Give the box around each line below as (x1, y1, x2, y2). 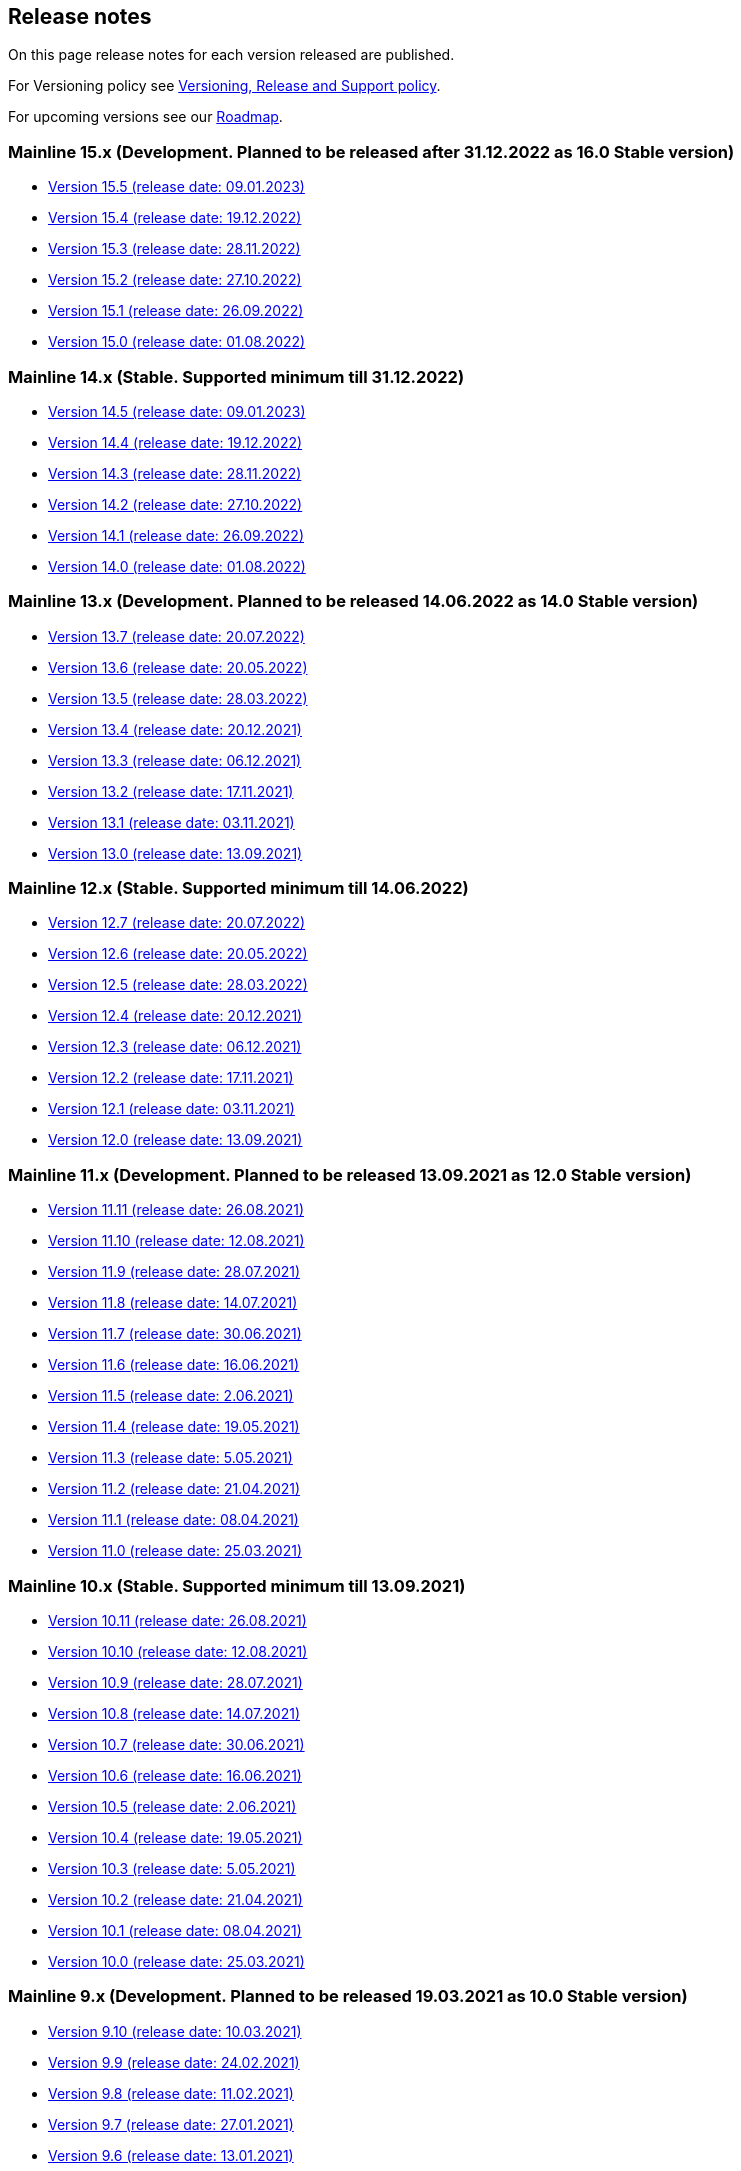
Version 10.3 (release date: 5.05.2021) (48, 1859, 296, 1877)
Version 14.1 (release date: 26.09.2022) (48, 526, 305, 544)
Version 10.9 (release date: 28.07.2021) (48, 1673, 303, 1691)
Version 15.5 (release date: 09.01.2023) (48, 178, 305, 196)
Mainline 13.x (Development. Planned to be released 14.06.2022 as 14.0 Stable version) (8, 591, 699, 612)
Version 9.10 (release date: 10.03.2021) (48, 2022, 302, 2040)
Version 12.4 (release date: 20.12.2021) (48, 1007, 303, 1025)
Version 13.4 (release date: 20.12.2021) (48, 720, 302, 738)
